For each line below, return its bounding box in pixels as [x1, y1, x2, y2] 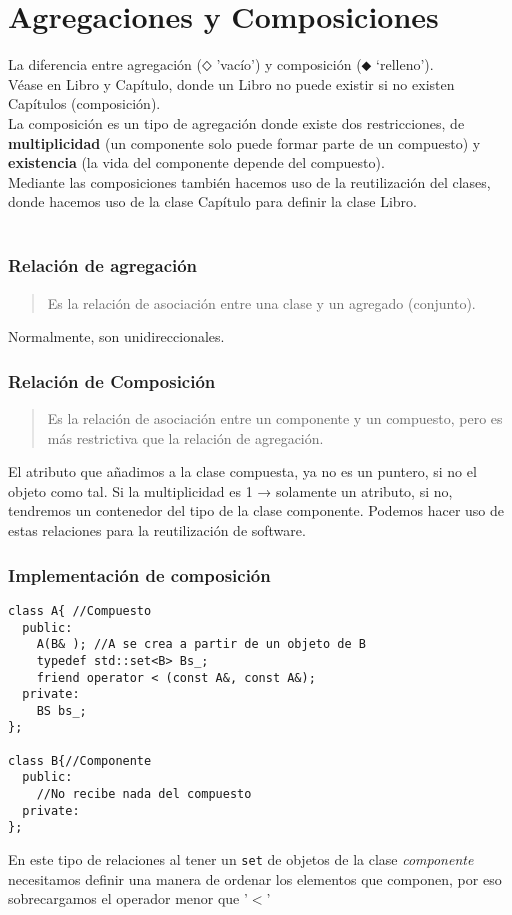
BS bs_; [36, 703, 87, 718]
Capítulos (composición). [8, 93, 161, 114]
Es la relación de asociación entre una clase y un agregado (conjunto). [47, 292, 476, 313]
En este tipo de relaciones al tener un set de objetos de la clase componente [8, 849, 474, 870]
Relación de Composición [8, 368, 216, 393]
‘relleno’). [376, 54, 434, 75]
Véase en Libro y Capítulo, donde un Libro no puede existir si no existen [8, 73, 455, 94]
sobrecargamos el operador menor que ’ [8, 888, 248, 909]
